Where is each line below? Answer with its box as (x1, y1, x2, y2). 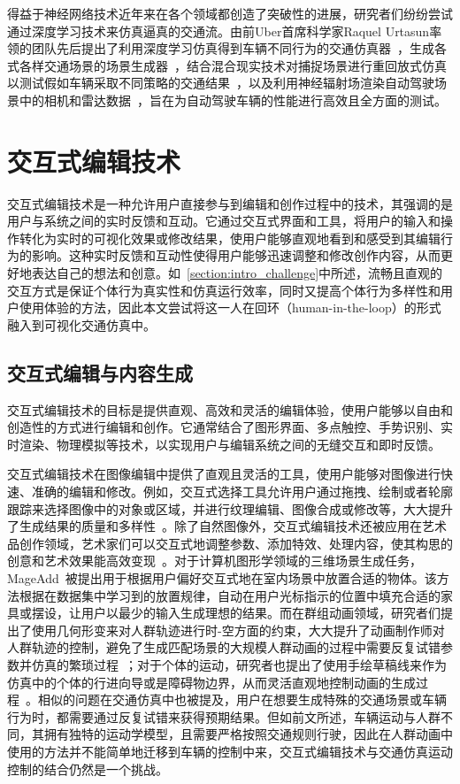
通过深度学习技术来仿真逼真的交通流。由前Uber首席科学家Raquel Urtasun (7, 21, 430, 40)
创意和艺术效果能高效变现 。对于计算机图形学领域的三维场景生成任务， (7, 551, 422, 570)
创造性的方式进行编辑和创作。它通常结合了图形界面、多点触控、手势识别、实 (7, 418, 453, 436)
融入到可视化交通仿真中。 (7, 315, 156, 334)
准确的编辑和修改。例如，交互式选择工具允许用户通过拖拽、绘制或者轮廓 (31, 482, 453, 501)
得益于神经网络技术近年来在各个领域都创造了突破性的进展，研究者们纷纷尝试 (7, 4, 453, 22)
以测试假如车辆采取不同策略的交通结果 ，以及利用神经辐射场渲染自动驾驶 (7, 73, 434, 92)
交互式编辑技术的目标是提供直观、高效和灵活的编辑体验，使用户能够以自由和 (7, 400, 453, 419)
